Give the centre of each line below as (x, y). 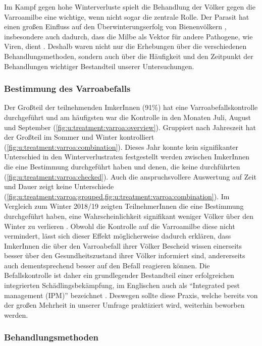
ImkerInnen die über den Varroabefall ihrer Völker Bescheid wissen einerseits (123, 245)
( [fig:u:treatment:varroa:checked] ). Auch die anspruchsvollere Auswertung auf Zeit (130, 176)
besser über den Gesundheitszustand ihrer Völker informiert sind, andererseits (125, 255)
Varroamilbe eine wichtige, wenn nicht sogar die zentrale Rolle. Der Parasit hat (127, 16)
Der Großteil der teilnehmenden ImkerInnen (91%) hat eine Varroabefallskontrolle (131, 107)
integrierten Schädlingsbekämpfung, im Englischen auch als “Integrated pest (122, 285)
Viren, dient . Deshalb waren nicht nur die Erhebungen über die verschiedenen (125, 46)
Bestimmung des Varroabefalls (67, 89)
